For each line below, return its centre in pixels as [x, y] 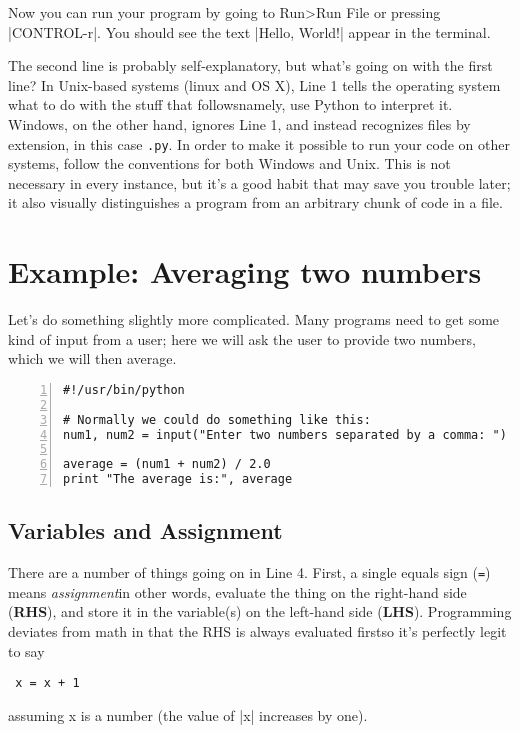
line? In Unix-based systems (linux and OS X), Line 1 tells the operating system [254, 84]
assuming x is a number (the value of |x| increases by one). [188, 714]
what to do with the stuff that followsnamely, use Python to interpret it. [230, 104]
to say [26, 650]
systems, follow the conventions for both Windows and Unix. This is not [229, 163]
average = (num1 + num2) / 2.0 [167, 464]
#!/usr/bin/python [124, 389]
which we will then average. [92, 358]
